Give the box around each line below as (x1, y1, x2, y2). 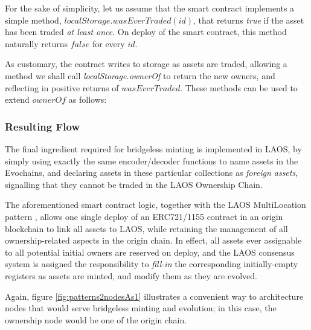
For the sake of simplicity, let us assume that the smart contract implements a (5, 2, 295, 14)
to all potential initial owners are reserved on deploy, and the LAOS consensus (5, 245, 295, 258)
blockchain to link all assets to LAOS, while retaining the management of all (5, 222, 288, 235)
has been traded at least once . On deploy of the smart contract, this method (5, 25, 287, 38)
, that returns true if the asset (193, 13, 304, 26)
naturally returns (5, 37, 68, 50)
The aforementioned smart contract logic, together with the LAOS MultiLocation (5, 198, 306, 211)
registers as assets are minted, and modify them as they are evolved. (5, 269, 257, 282)
